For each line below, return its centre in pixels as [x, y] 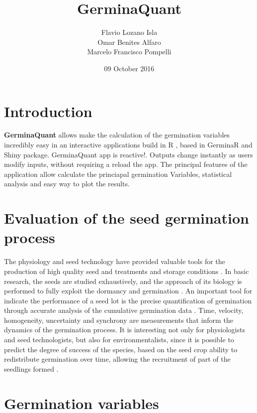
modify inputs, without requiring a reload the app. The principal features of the [126, 164]
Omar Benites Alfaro [129, 42]
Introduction [48, 111]
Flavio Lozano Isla [129, 32]
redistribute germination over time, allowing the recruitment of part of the [117, 359]
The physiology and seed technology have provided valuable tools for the [115, 261]
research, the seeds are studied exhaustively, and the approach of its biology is [123, 281]
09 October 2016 [129, 68]
